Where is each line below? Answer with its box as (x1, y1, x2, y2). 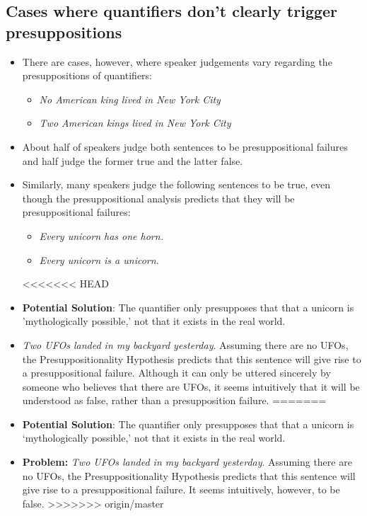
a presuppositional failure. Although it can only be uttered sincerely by (22, 365, 331, 380)
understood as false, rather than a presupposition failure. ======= (22, 393, 327, 408)
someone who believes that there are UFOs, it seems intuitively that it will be (22, 379, 360, 394)
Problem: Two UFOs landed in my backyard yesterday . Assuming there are (22, 454, 352, 469)
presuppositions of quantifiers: (22, 68, 153, 83)
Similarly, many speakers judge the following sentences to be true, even (22, 177, 330, 192)
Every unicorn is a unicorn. (39, 252, 159, 267)
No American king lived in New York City (39, 91, 221, 106)
